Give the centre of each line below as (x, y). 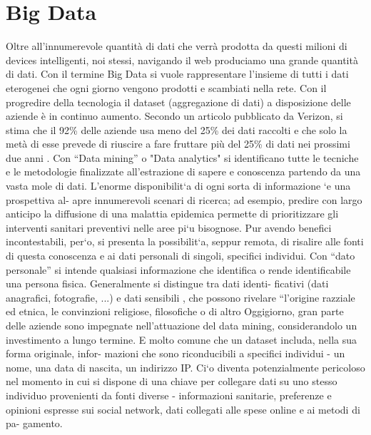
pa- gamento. (34, 423)
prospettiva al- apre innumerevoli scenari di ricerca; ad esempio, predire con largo (184, 199)
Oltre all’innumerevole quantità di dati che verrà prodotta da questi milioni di (177, 46)
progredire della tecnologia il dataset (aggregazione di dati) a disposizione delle (178, 102)
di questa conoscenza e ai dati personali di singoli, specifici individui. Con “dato (181, 256)
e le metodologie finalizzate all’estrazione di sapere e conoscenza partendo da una (183, 172)
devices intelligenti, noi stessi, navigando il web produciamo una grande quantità (182, 60)
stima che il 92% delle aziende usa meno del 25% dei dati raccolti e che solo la (177, 129)
